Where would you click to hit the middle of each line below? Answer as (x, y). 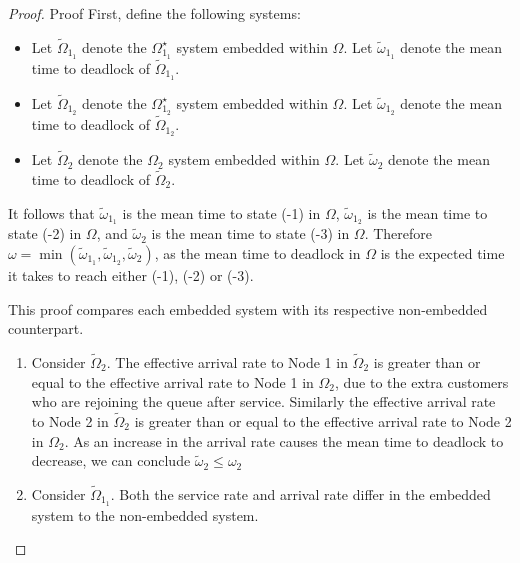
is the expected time (442, 252)
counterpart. (46, 328)
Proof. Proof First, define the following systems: (154, 13)
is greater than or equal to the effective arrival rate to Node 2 (323, 420)
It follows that (51, 212)
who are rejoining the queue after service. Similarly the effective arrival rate (263, 401)
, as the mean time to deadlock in (257, 252)
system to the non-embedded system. (145, 514)
